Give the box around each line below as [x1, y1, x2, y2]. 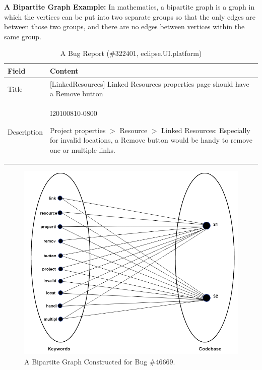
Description [8, 126, 43, 137]
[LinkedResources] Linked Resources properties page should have [49, 78, 249, 89]
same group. [4, 31, 42, 41]
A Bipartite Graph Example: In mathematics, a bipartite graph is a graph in [4, 2, 255, 12]
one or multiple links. [49, 145, 115, 155]
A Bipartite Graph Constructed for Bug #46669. [24, 356, 175, 366]
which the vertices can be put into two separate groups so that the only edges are [4, 11, 256, 22]
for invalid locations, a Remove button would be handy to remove [49, 135, 253, 145]
